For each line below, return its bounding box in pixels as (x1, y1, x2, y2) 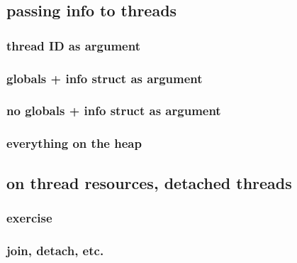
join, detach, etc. (6, 241, 104, 259)
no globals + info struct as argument (6, 102, 221, 119)
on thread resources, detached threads (6, 171, 292, 193)
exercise (6, 208, 52, 226)
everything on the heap (6, 134, 142, 152)
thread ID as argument (6, 36, 140, 54)
